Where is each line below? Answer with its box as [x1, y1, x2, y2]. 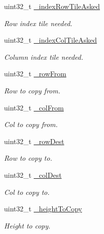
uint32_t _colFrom [4, 102, 64, 112]
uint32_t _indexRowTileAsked [4, 1, 100, 11]
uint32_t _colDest [4, 169, 62, 180]
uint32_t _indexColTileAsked [4, 35, 97, 45]
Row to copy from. [4, 85, 61, 95]
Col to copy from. [4, 119, 58, 130]
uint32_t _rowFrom [4, 68, 66, 79]
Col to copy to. [4, 186, 50, 197]
